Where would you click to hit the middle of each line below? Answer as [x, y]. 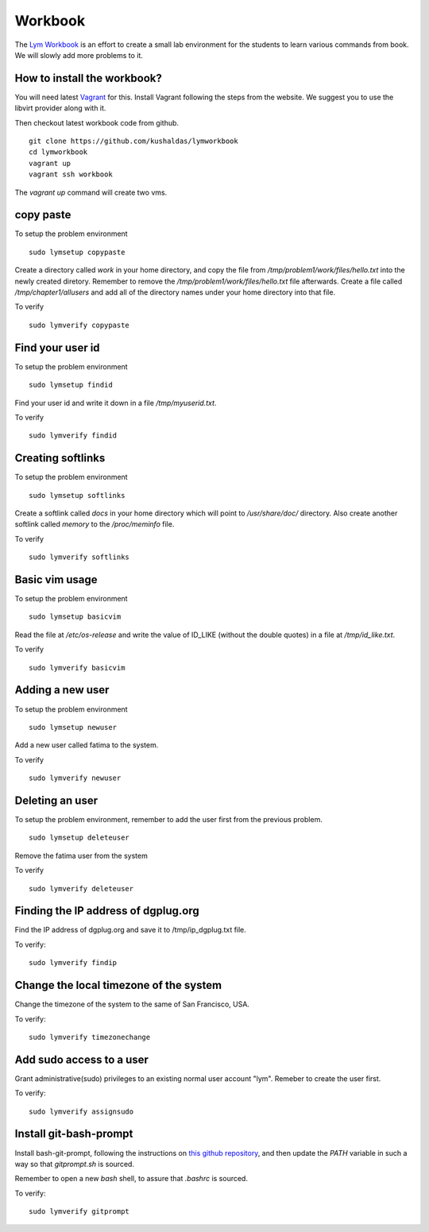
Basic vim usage [56, 579]
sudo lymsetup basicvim [75, 617]
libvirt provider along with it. [60, 108]
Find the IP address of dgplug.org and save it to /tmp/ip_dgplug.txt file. [130, 930]
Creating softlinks [60, 458]
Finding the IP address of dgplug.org [107, 911]
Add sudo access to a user [81, 1059]
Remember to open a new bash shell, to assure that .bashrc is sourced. [131, 1179]
